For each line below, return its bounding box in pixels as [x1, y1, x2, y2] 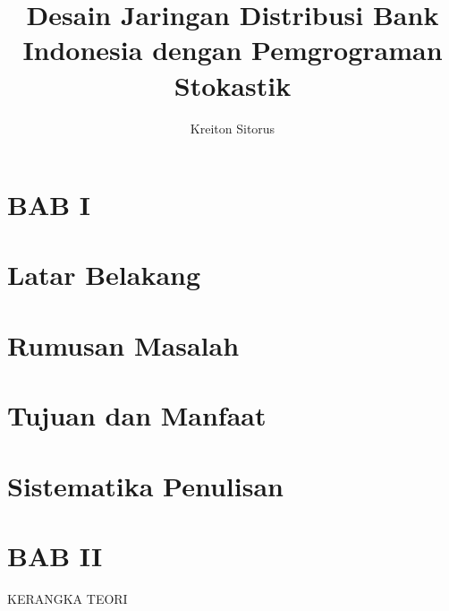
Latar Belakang [7, 256, 201, 293]
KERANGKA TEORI [7, 589, 128, 607]
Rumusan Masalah [7, 326, 240, 363]
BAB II [7, 537, 103, 573]
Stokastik [174, 66, 292, 103]
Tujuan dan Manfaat [7, 397, 267, 434]
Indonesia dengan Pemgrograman [22, 31, 443, 68]
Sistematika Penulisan [7, 467, 284, 503]
